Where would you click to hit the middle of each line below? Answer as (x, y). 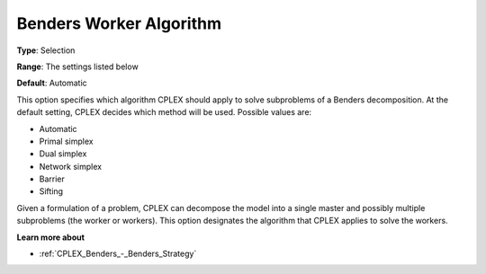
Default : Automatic (52, 83)
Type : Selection (46, 50)
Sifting (51, 191)
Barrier (52, 179)
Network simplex (71, 166)
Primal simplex (66, 141)
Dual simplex (63, 154)
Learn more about (51, 237)
